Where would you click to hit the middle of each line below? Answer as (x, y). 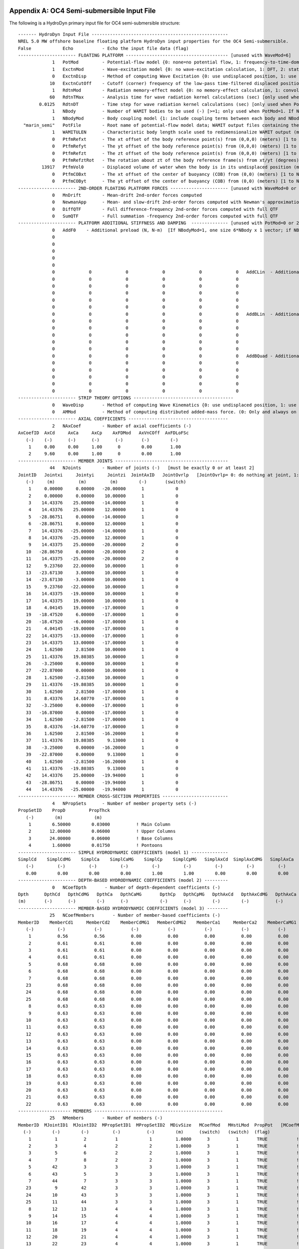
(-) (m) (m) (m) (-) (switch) (106, 482)
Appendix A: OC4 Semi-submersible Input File (82, 11)
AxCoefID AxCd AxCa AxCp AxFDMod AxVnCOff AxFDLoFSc (103, 433)
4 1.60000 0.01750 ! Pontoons (95, 845)
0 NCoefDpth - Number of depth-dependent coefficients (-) (136, 887)
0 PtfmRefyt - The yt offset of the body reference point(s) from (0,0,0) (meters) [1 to (174, 146)
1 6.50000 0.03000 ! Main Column (99, 825)
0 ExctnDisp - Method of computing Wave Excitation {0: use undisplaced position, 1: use (174, 76)
